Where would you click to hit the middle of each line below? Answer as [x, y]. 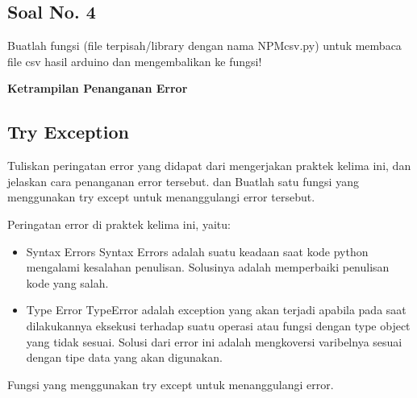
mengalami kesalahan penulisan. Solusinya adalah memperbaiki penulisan [208, 267]
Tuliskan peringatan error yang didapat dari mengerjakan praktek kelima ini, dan [209, 166]
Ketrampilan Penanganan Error [98, 88]
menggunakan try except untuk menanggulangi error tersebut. [161, 197]
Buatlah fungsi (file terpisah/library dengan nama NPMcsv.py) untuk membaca [204, 46]
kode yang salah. [67, 282]
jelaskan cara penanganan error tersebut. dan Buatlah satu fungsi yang [183, 181]
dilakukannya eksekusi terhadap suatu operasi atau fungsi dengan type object [218, 325]
